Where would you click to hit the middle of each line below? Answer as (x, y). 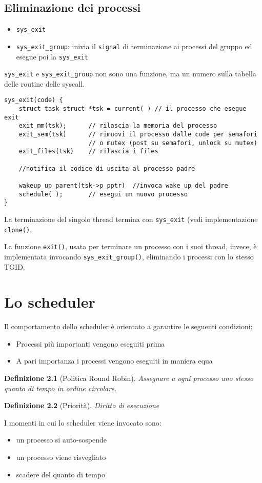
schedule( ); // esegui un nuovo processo (103, 194)
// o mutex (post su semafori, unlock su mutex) (173, 143)
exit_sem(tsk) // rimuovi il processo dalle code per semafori (138, 135)
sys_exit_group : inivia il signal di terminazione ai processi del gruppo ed (134, 46)
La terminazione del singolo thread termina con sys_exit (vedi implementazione (131, 219)
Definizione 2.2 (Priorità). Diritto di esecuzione (82, 405)
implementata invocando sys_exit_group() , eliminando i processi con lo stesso (129, 256)
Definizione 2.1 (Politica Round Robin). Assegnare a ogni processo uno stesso (129, 378)
